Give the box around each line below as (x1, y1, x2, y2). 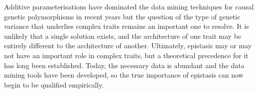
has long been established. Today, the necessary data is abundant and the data (4, 60, 245, 70)
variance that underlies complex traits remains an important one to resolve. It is (4, 21, 249, 31)
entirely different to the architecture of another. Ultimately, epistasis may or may (4, 40, 252, 51)
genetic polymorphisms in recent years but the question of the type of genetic (4, 11, 241, 21)
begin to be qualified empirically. (4, 79, 104, 90)
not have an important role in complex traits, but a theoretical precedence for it (4, 50, 249, 60)
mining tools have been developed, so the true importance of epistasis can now (4, 70, 244, 80)
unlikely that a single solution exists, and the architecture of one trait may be (4, 30, 242, 41)
